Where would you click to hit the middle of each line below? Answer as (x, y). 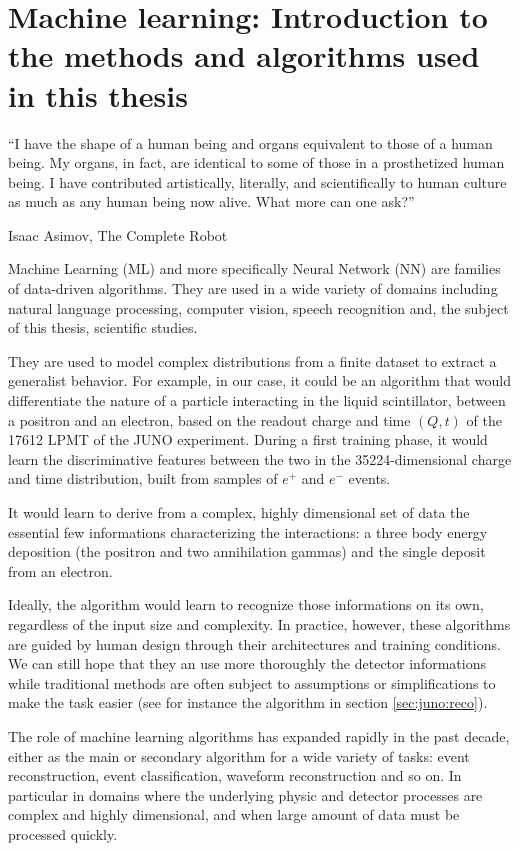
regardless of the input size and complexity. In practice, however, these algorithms (259, 623)
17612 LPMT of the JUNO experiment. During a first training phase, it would (248, 439)
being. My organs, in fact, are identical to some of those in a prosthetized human (256, 162)
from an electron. (60, 570)
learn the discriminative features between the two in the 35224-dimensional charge (260, 458)
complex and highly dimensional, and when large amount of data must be (234, 814)
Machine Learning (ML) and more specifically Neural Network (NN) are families (254, 268)
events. (369, 478)
